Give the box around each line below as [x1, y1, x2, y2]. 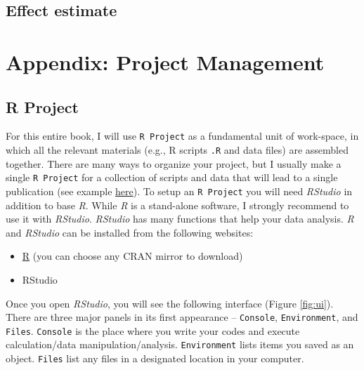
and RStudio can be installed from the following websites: [6, 225, 254, 239]
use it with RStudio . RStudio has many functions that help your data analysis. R [6, 211, 354, 226]
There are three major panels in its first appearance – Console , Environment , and [6, 310, 358, 324]
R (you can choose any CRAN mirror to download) [22, 249, 243, 263]
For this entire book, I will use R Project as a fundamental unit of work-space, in [6, 128, 359, 143]
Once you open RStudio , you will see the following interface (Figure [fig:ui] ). [6, 296, 334, 310]
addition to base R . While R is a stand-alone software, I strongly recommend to [6, 197, 349, 212]
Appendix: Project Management [6, 47, 325, 76]
